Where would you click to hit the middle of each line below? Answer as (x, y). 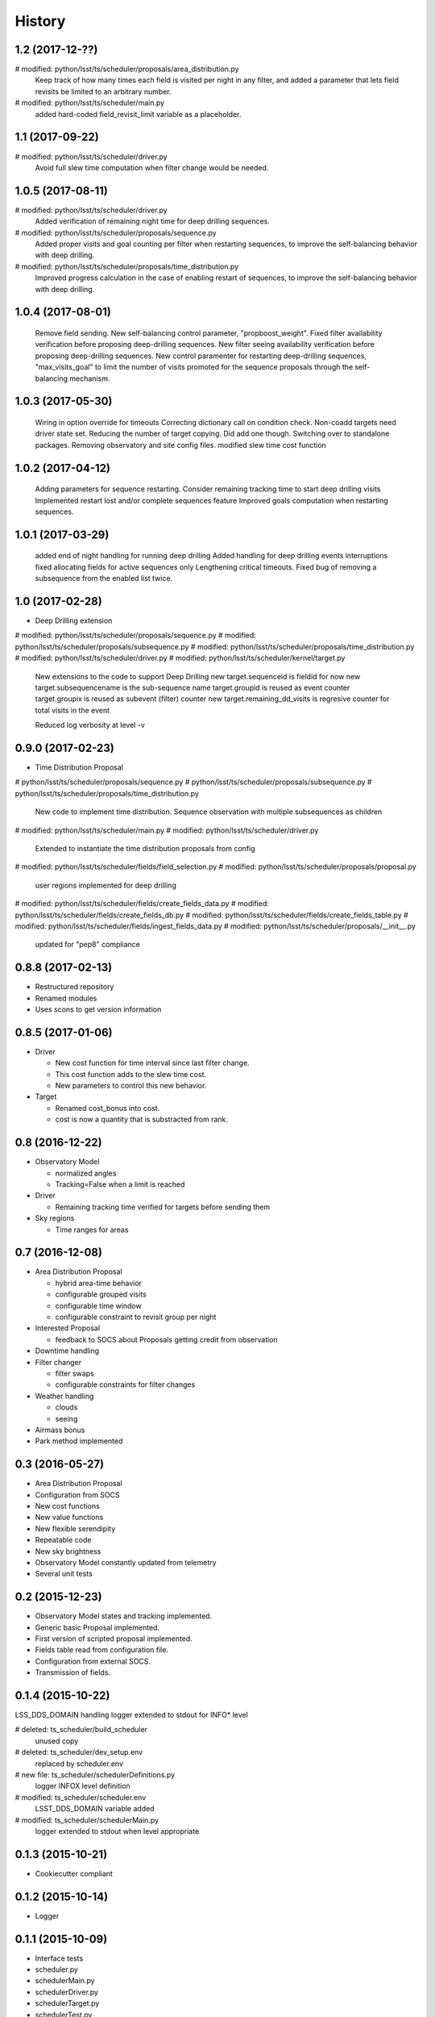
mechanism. (90, 378)
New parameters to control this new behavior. (131, 1086)
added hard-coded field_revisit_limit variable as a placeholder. (138, 114)
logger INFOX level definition (83, 1786)
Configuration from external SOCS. (93, 1661)
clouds (66, 1407)
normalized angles (86, 1173)
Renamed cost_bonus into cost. (108, 1108)
